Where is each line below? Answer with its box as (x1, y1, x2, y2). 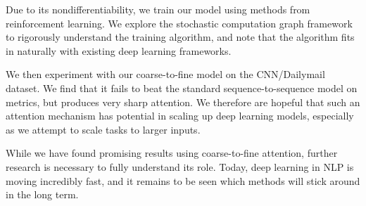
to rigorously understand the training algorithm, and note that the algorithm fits (6, 30, 355, 44)
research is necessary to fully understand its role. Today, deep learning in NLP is (6, 159, 354, 174)
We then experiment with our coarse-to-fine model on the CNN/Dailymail (6, 67, 325, 82)
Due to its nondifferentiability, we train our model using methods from (6, 2, 310, 16)
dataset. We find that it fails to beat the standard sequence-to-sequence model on (6, 80, 358, 95)
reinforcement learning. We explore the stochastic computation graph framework (6, 15, 353, 30)
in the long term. (6, 187, 79, 202)
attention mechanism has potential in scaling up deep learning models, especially (6, 108, 354, 123)
